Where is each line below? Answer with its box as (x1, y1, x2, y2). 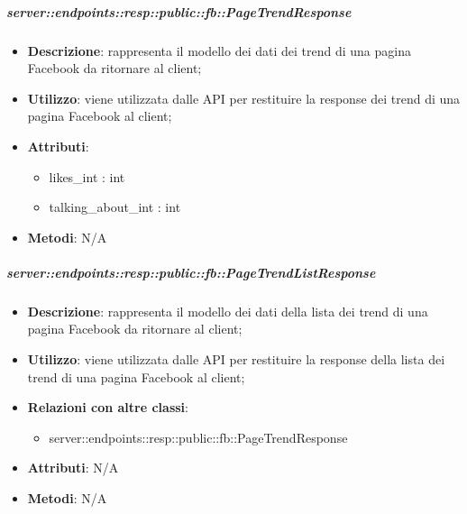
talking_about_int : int (49, 197, 181, 216)
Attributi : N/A (27, 458, 119, 477)
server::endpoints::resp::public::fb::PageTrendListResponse (6, 262, 376, 281)
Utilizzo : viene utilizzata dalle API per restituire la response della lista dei (27, 350, 445, 369)
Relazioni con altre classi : (27, 398, 188, 417)
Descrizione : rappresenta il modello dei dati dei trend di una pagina (27, 41, 411, 60)
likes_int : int (49, 167, 125, 186)
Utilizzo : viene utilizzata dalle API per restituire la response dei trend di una (27, 88, 461, 107)
